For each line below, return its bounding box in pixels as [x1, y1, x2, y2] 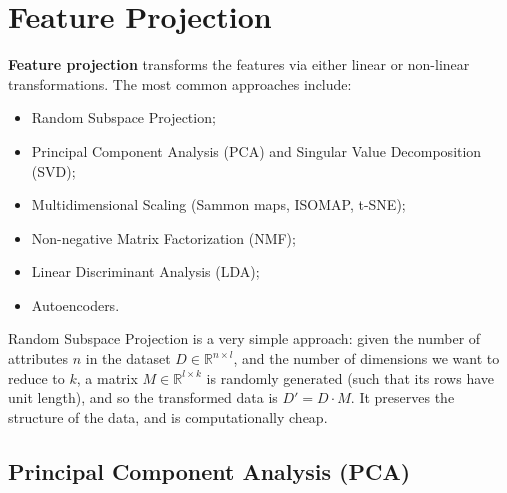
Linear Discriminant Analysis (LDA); [31, 261, 260, 282]
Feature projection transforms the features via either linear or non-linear [8, 54, 470, 75]
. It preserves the [350, 387, 455, 408]
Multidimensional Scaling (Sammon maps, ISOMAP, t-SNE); [31, 194, 406, 215]
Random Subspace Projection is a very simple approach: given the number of [8, 328, 481, 349]
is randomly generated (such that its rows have [206, 367, 495, 388]
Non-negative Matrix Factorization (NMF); [31, 227, 296, 248]
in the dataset [85, 348, 171, 369]
